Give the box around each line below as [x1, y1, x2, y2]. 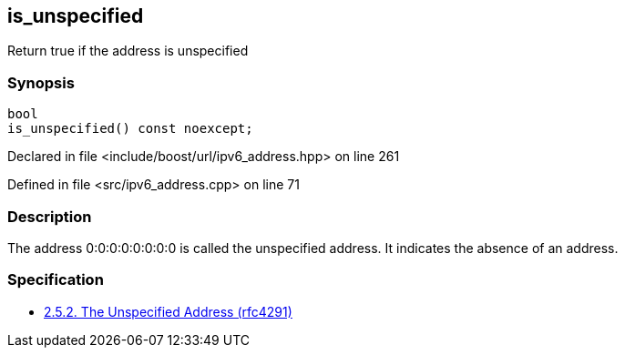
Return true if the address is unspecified [7, 43, 249, 59]
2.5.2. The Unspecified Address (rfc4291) [44, 303, 292, 319]
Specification [7, 270, 104, 289]
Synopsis [7, 73, 75, 92]
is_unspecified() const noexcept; [7, 121, 253, 137]
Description [7, 207, 92, 226]
